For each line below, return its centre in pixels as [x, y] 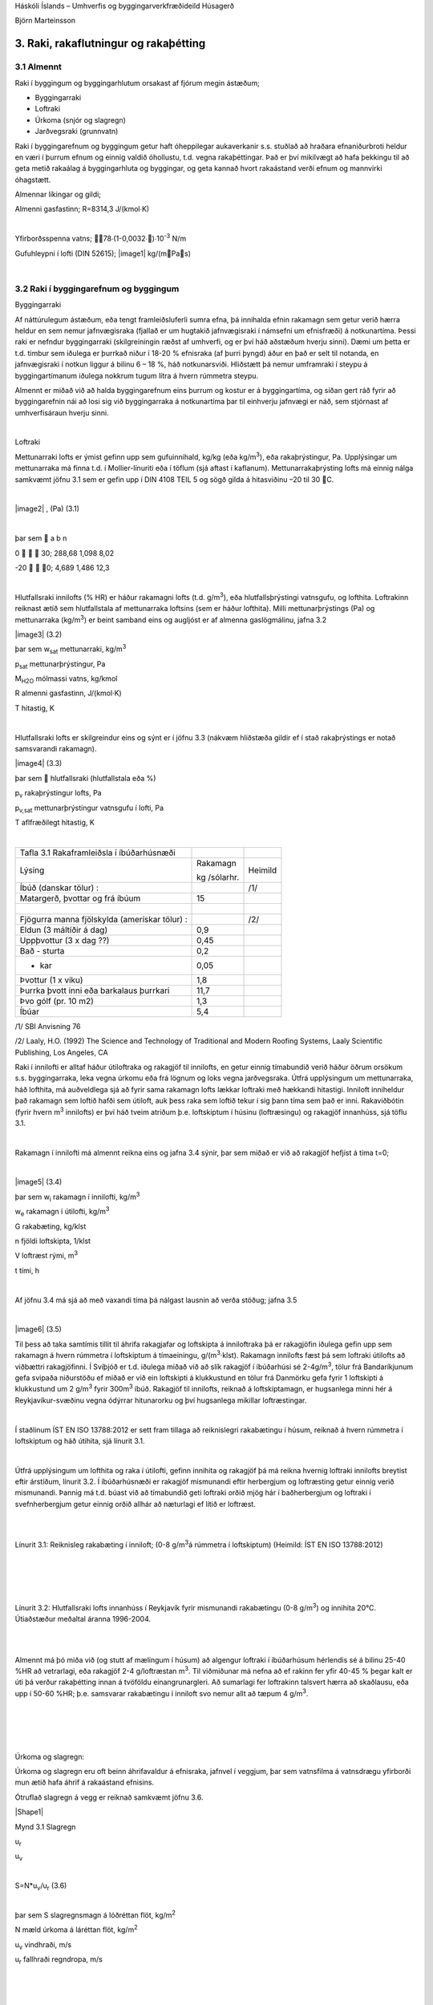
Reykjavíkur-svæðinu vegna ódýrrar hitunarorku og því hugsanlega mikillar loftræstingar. [161, 1400]
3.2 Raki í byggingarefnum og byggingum [97, 289]
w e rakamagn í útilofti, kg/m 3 [62, 1212]
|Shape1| [29, 1812]
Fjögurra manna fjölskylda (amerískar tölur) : [103, 919]
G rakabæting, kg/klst [51, 1226]
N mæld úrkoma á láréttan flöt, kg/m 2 [76, 1929]
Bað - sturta [42, 950]
